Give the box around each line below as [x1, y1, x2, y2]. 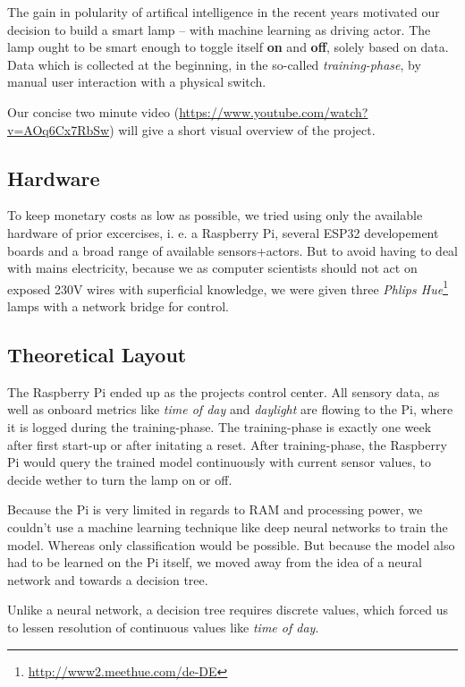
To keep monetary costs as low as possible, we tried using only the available [7, 206, 423, 225]
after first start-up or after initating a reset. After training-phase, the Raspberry [7, 435, 447, 454]
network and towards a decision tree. [7, 570, 208, 589]
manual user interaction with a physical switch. [7, 72, 266, 91]
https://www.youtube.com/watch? [179, 102, 368, 121]
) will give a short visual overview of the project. [109, 120, 376, 139]
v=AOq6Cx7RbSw [7, 120, 110, 139]
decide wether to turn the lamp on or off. [7, 470, 232, 488]
